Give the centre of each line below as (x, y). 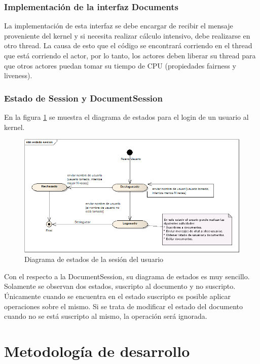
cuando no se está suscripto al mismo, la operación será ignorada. (106, 316)
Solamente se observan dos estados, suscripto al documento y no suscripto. (120, 286)
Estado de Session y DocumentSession (83, 98)
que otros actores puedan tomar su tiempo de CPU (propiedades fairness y (120, 65)
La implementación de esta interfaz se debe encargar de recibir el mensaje (119, 26)
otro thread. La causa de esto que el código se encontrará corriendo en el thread (128, 45)
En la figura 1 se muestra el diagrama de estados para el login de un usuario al (126, 117)
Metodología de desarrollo (97, 351)
